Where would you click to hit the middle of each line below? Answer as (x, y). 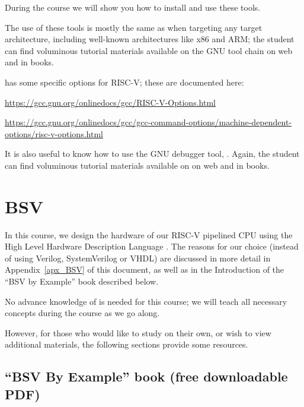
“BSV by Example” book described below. (82, 281)
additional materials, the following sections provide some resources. (127, 344)
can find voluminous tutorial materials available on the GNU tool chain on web (149, 50)
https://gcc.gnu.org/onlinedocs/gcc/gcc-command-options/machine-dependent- (148, 122)
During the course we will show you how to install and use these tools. (133, 7)
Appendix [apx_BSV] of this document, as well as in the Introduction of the (145, 269)
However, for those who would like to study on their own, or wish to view (138, 332)
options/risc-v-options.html (54, 133)
